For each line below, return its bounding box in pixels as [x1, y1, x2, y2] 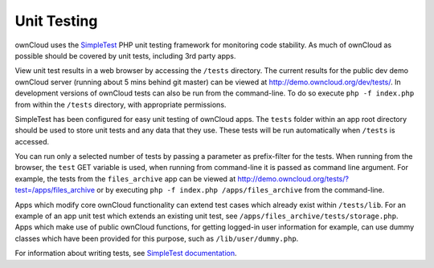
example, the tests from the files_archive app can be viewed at [14, 173, 236, 184]
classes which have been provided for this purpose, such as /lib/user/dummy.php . [14, 233, 299, 243]
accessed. [14, 136, 50, 146]
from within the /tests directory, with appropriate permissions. [14, 99, 227, 109]
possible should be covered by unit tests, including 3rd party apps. [14, 51, 236, 60]
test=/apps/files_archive [14, 185, 96, 195]
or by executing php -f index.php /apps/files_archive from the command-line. [96, 185, 385, 195]
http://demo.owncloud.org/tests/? [237, 173, 350, 184]
